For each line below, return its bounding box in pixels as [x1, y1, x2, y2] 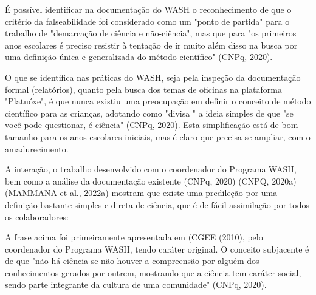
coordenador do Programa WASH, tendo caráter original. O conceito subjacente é [5, 242, 309, 255]
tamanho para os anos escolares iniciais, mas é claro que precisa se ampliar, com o [5, 130, 311, 143]
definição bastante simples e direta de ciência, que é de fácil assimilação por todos [5, 198, 309, 211]
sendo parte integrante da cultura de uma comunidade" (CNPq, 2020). [5, 278, 267, 291]
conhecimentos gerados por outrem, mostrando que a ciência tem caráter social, [5, 266, 301, 279]
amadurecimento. [5, 142, 69, 155]
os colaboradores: [5, 210, 69, 223]
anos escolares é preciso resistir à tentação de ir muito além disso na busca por [5, 38, 298, 51]
